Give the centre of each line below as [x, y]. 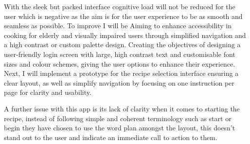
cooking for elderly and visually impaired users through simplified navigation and [125, 35]
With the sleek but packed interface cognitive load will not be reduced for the [120, 6]
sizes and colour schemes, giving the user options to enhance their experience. [120, 63]
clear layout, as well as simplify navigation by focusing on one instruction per [119, 82]
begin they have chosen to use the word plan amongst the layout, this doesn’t [120, 128]
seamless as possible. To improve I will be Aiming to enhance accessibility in [118, 26]
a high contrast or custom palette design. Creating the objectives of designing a [122, 45]
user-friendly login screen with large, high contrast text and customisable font [120, 54]
